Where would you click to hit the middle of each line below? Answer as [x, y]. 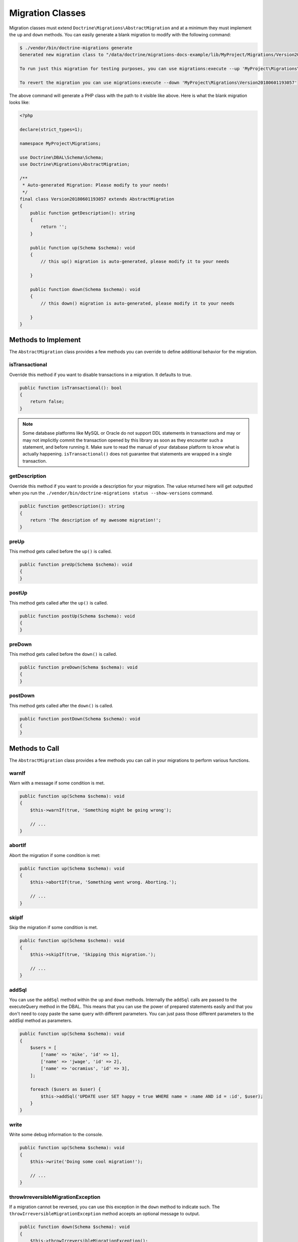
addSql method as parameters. [41, 1020]
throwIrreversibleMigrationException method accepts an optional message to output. [105, 1214]
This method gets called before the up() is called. [61, 551]
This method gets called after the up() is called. [59, 603]
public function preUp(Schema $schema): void [76, 565]
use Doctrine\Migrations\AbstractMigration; [75, 164]
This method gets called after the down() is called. [61, 705]
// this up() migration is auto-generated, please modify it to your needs [135, 262]
